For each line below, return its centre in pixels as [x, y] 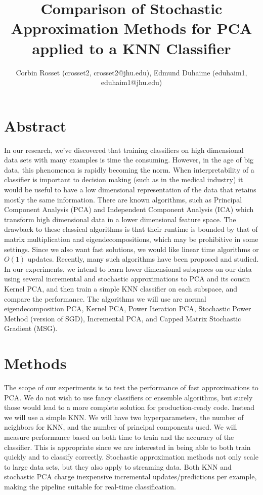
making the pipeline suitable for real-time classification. [90, 486]
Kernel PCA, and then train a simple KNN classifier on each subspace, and [121, 288]
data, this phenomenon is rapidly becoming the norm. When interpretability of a [129, 169]
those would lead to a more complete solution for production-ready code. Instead [129, 407]
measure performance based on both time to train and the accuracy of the [119, 437]
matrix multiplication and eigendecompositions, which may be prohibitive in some [131, 239]
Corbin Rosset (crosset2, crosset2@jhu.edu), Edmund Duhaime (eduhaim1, [131, 72]
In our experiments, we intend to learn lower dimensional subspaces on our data [128, 269]
